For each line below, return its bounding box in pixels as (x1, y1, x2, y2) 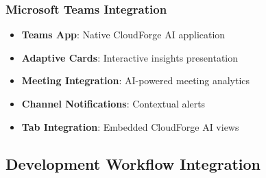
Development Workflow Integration (5, 153, 261, 174)
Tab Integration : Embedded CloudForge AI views (21, 119, 239, 133)
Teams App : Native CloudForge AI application (21, 27, 226, 42)
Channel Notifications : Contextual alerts (21, 97, 206, 110)
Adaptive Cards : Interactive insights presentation (21, 50, 239, 64)
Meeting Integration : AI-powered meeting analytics (21, 73, 250, 88)
